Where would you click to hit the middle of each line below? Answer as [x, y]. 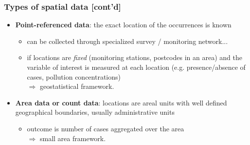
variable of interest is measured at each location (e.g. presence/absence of [136, 67]
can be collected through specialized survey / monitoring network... [127, 41]
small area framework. [73, 138]
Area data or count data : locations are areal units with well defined [121, 102]
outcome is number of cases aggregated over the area [106, 128]
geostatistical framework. [77, 86]
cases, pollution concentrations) [74, 76]
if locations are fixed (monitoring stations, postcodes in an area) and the [134, 57]
